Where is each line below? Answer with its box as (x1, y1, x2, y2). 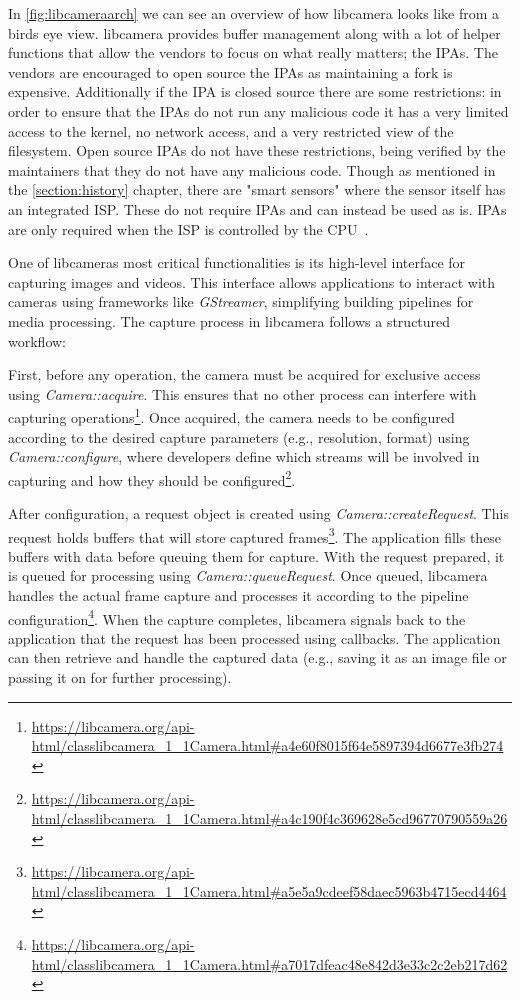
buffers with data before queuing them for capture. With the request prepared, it (8, 545, 505, 566)
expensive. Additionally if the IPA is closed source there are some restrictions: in (8, 81, 502, 102)
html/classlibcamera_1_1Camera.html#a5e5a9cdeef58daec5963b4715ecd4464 (31, 880, 507, 901)
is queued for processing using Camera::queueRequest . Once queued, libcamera (8, 565, 488, 586)
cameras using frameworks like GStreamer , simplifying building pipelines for (8, 291, 474, 312)
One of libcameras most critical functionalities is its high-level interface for (8, 252, 466, 273)
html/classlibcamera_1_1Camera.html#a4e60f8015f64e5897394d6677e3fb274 (31, 735, 504, 756)
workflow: (8, 330, 66, 351)
